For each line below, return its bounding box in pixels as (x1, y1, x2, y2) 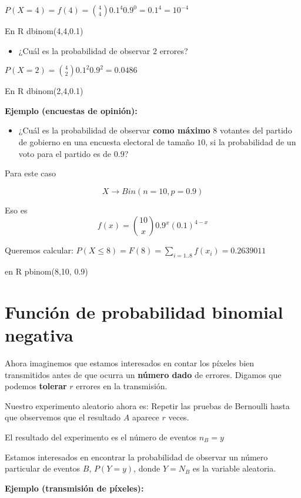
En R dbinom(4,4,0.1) (5, 25, 83, 36)
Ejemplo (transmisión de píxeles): (5, 482, 144, 494)
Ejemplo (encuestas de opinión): (5, 104, 138, 116)
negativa (5, 323, 73, 347)
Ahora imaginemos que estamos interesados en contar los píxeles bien (5, 357, 255, 369)
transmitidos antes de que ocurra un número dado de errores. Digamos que (5, 368, 282, 380)
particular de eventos (5, 462, 81, 474)
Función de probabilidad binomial (5, 299, 283, 323)
